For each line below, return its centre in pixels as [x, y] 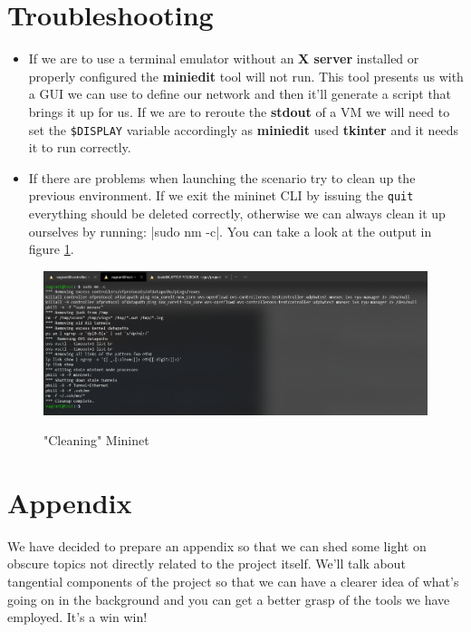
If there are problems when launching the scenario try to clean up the [222, 177]
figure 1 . [51, 249]
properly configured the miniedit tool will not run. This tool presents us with [246, 76]
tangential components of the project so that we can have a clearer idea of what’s [233, 582]
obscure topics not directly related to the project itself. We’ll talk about [207, 564]
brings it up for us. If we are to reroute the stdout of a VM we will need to [239, 111]
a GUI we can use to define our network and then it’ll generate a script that [240, 94]
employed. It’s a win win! [77, 617]
